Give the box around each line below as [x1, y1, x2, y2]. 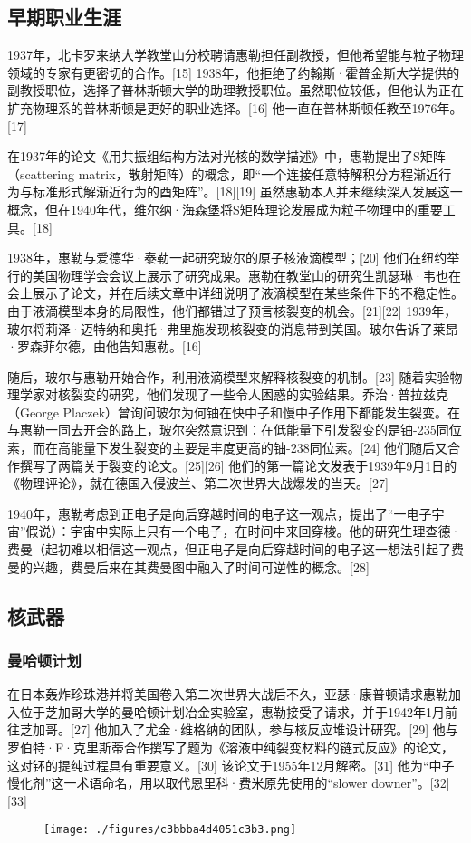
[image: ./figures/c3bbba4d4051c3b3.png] [43, 823, 297, 837]
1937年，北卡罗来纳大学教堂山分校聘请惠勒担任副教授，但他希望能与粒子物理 [7, 45, 464, 64]
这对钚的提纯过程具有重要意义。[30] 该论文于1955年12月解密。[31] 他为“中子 [7, 755, 455, 774]
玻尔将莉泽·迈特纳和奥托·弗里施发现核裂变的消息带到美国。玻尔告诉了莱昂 [7, 319, 458, 338]
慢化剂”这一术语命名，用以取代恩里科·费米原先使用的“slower [7, 773, 368, 792]
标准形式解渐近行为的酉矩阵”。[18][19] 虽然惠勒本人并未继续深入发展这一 [32, 182, 463, 201]
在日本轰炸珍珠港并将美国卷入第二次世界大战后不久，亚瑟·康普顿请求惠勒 [7, 685, 448, 704]
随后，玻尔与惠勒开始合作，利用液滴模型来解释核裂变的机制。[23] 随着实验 [7, 367, 450, 386]
